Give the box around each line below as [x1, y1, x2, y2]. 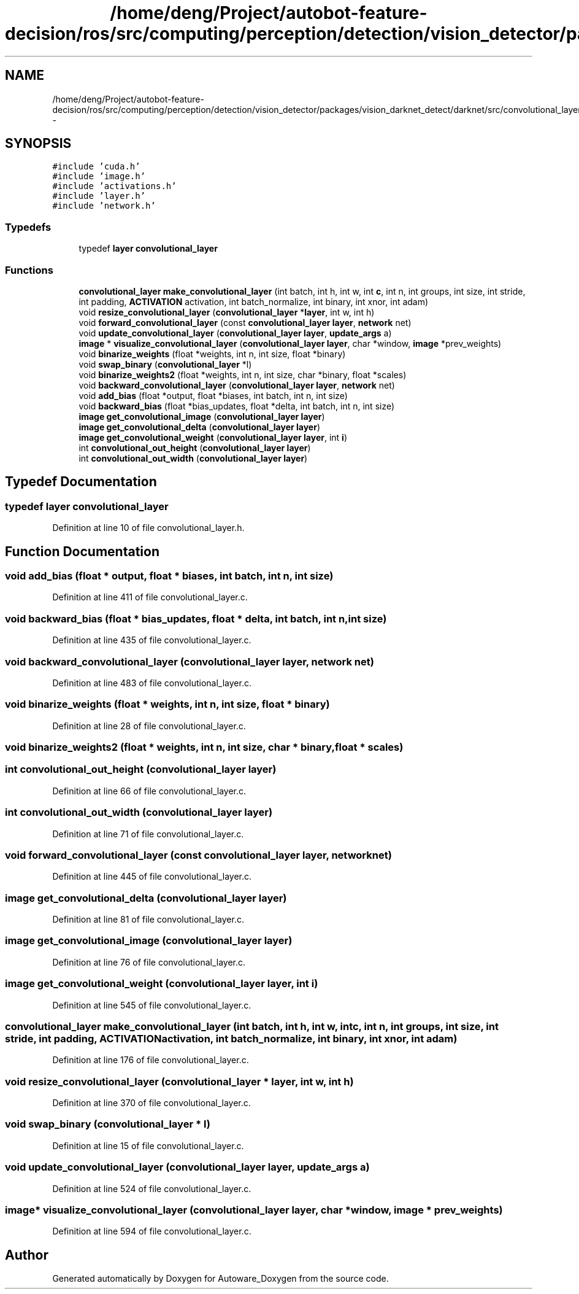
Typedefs [5, 220, 52, 233]
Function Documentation [5, 543, 159, 559]
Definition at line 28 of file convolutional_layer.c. [52, 720, 246, 731]
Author [5, 1247, 48, 1263]
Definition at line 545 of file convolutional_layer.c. [52, 999, 251, 1010]
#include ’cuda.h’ [52, 161, 140, 172]
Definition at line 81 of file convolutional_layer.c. [52, 914, 244, 924]
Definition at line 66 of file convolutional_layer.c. [52, 785, 246, 796]
